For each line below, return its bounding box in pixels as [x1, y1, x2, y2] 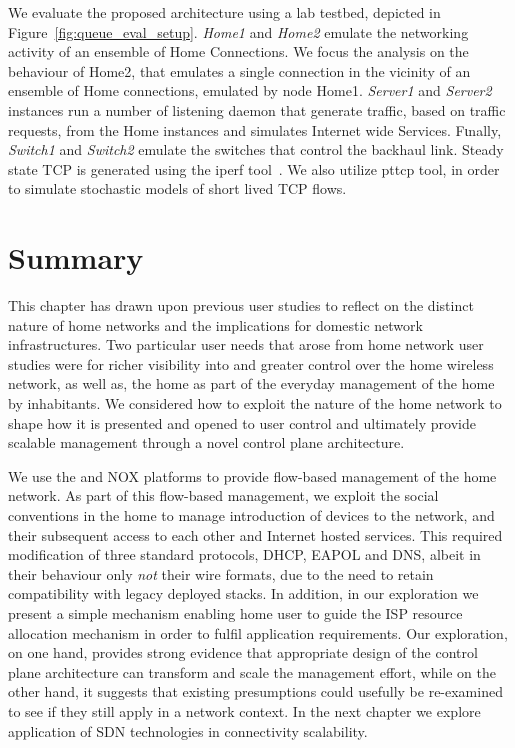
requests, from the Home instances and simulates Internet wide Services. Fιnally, [8, 119, 502, 140]
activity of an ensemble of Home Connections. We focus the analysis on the [8, 41, 469, 62]
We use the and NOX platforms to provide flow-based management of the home [8, 465, 497, 486]
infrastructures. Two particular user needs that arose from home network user [8, 334, 484, 355]
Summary [8, 237, 144, 278]
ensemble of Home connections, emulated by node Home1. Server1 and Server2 [8, 80, 492, 101]
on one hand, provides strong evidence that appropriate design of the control [8, 642, 478, 663]
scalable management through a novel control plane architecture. [8, 432, 405, 453]
